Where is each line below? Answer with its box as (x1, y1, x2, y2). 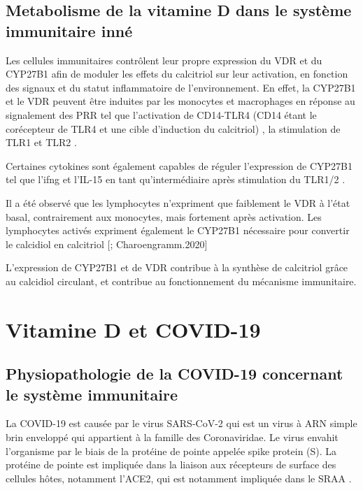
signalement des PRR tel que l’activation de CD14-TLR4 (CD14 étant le (6, 107, 317, 122)
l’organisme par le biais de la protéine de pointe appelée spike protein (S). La (6, 443, 337, 458)
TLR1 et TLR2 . (6, 135, 77, 150)
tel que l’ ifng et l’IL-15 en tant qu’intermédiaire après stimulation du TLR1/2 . (6, 172, 346, 187)
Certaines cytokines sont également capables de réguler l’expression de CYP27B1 (6, 158, 353, 173)
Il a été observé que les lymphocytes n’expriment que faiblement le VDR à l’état (6, 195, 350, 210)
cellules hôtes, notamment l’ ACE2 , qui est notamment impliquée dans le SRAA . (6, 470, 352, 485)
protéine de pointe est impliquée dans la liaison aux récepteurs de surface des (6, 457, 336, 472)
